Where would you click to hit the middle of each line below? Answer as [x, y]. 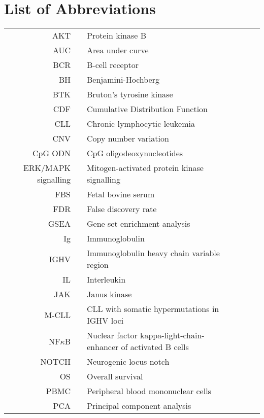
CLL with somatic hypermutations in [153, 309]
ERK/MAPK [47, 168]
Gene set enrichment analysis [139, 224]
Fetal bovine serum [121, 194]
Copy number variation [128, 138]
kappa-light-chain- [172, 335]
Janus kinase [109, 294]
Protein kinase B [117, 36]
